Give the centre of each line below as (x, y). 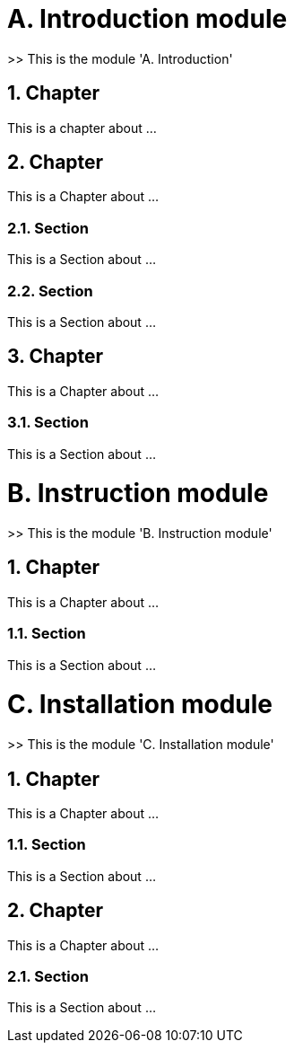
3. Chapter (56, 357)
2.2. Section (50, 291)
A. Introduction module (147, 19)
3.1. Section (48, 423)
